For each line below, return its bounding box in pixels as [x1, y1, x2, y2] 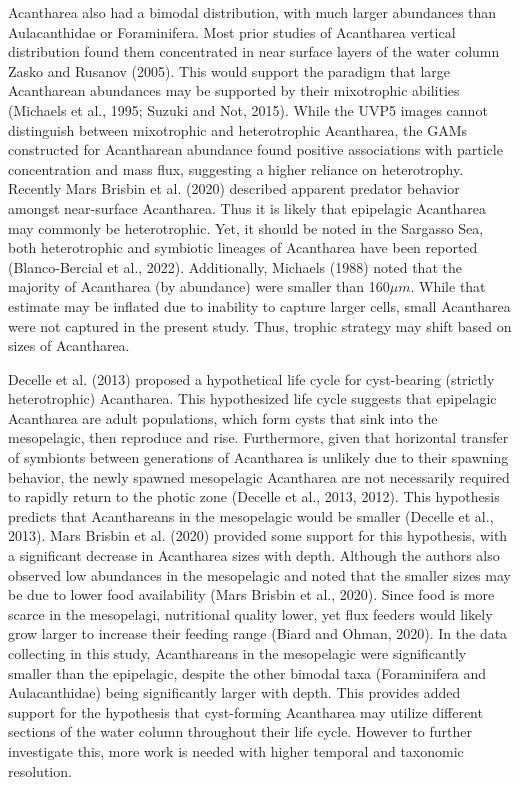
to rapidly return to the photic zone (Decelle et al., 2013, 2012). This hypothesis [8, 486, 500, 507]
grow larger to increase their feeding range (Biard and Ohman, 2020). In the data [8, 623, 508, 644]
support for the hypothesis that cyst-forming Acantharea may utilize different [8, 701, 483, 722]
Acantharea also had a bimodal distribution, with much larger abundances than [8, 2, 497, 22]
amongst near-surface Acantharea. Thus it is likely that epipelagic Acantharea [8, 197, 487, 218]
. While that [410, 276, 486, 297]
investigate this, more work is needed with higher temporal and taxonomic [8, 740, 464, 761]
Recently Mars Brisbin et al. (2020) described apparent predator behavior [8, 178, 460, 199]
